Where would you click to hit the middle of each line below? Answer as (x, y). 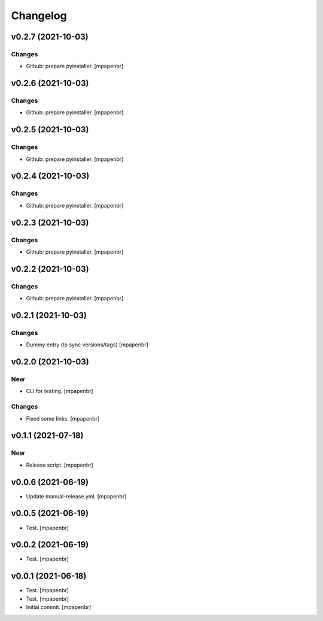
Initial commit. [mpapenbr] (59, 607)
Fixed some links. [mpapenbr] (63, 418)
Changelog (39, 16)
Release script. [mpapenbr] (60, 465)
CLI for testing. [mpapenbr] (60, 391)
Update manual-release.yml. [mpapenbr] (76, 496)
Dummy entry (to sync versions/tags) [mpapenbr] (87, 345)
